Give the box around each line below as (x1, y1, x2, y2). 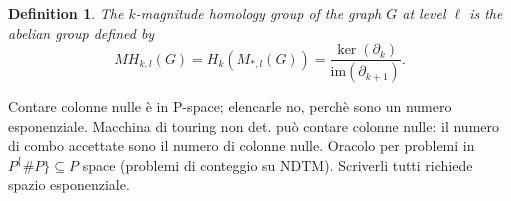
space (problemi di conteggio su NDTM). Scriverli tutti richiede (82, 154, 473, 175)
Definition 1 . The (8, 3, 124, 23)
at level (402, 3, 446, 23)
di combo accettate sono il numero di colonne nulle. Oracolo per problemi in (8, 135, 475, 156)
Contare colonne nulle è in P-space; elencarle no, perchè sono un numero (8, 96, 452, 117)
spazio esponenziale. (8, 174, 130, 195)
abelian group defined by (8, 22, 155, 43)
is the (469, 3, 503, 23)
